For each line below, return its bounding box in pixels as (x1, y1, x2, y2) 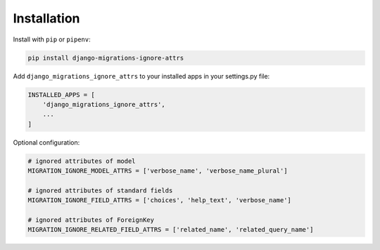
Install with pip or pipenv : (13, 35, 91, 44)
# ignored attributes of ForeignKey (27, 216, 155, 224)
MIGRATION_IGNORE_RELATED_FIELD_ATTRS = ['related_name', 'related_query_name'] (27, 225, 314, 234)
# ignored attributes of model (27, 157, 137, 165)
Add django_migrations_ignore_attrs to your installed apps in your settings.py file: (13, 72, 270, 80)
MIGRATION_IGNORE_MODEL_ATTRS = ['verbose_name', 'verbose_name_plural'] (27, 167, 288, 175)
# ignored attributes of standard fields (27, 186, 173, 195)
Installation (13, 11, 80, 26)
